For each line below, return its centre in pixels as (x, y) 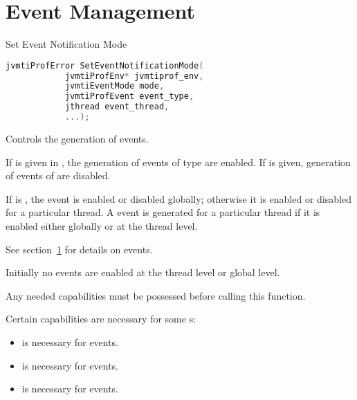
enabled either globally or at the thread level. (102, 225)
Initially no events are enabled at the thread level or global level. (143, 272)
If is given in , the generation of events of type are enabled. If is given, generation (178, 162)
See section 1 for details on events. (79, 249)
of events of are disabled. (58, 175)
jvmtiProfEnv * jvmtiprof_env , (134, 76)
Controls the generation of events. (77, 138)
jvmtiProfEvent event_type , (129, 97)
